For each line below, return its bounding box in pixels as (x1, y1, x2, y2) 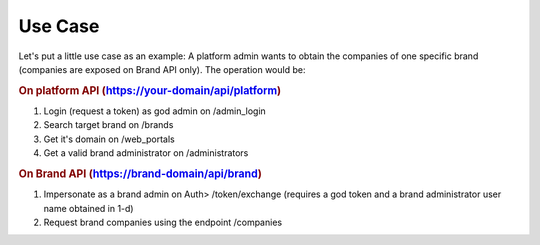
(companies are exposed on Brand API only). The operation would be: (18, 63, 306, 75)
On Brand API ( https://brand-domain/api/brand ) (18, 166, 262, 180)
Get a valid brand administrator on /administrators (43, 147, 249, 159)
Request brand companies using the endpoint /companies (43, 216, 283, 228)
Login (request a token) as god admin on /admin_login (43, 105, 267, 117)
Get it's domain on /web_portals (43, 133, 175, 145)
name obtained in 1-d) (43, 202, 134, 214)
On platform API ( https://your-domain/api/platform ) (18, 83, 282, 97)
